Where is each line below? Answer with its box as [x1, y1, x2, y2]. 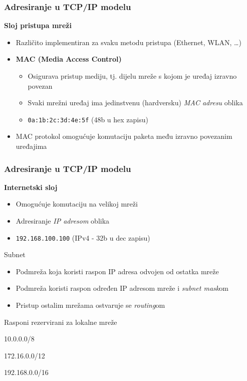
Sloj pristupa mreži [4, 20, 72, 31]
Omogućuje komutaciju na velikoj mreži [16, 199, 138, 209]
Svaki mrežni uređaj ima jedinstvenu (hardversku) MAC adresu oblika [28, 97, 243, 108]
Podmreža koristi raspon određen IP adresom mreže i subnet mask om [16, 283, 228, 293]
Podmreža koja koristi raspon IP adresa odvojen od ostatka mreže [16, 266, 219, 276]
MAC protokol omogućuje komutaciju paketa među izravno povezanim [16, 131, 232, 141]
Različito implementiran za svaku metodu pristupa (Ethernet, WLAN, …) [16, 37, 241, 47]
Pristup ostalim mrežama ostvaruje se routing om [16, 300, 165, 310]
